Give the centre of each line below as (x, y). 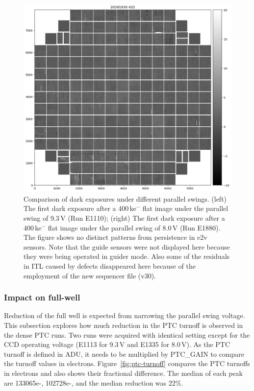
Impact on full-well (42, 297)
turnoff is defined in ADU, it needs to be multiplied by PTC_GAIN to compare (124, 354)
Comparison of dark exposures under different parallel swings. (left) (125, 198)
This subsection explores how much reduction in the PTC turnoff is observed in (124, 325)
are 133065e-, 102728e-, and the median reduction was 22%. (94, 382)
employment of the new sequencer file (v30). (90, 275)
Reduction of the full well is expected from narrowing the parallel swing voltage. (125, 315)
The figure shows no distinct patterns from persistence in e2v (115, 237)
